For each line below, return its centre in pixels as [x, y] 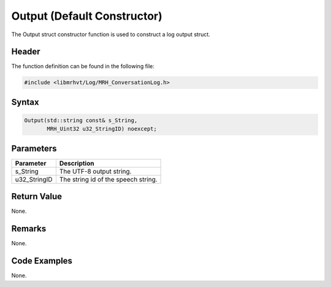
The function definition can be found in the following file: [83, 66]
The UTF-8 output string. [95, 171]
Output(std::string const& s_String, [81, 121]
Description [77, 163]
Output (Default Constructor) [87, 16]
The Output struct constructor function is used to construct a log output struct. [111, 34]
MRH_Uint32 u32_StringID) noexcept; [102, 129]
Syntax [25, 102]
